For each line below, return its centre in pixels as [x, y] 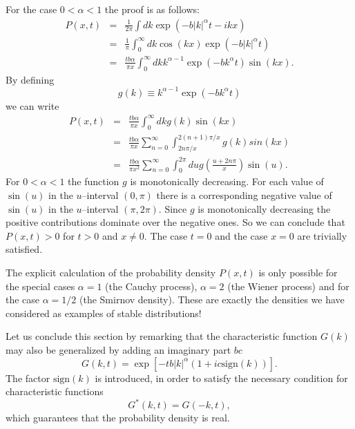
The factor [28, 378]
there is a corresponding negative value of [244, 195]
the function [94, 181]
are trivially [322, 235]
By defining [30, 79]
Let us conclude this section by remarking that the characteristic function [162, 336]
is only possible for [298, 273]
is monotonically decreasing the [264, 208]
